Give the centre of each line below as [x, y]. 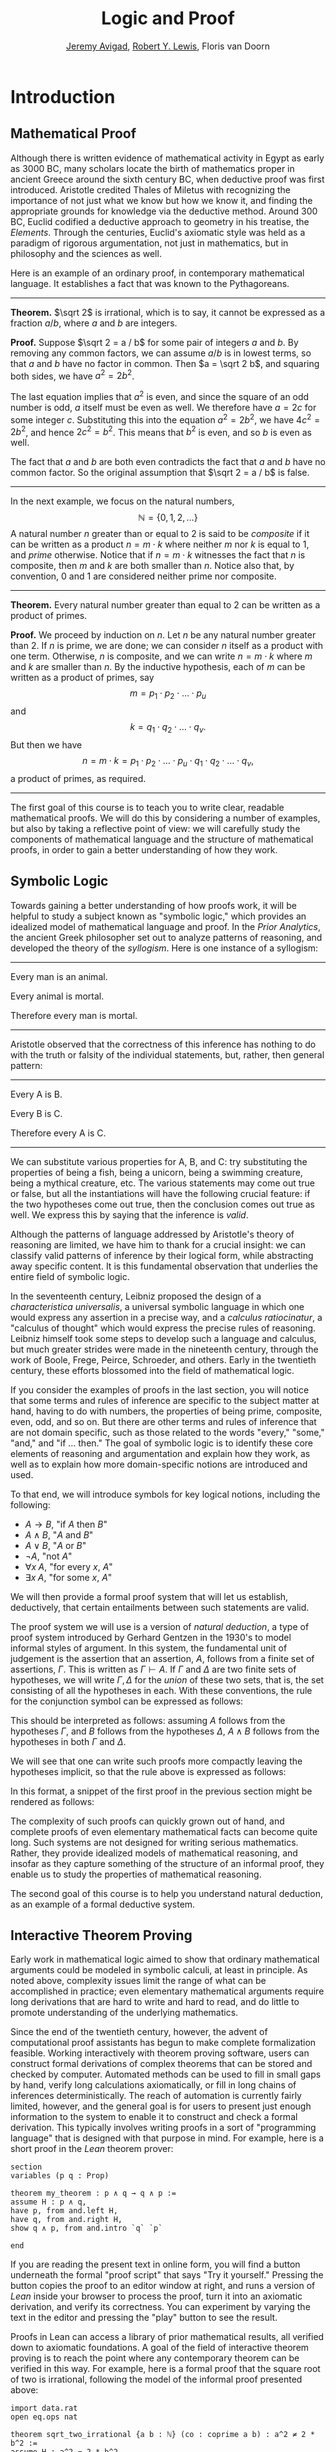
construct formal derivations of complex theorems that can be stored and [161, 2064]
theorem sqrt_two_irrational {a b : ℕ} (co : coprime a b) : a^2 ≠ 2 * [162, 2435]
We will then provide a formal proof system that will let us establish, [149, 1596]
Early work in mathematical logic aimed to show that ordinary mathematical [165, 1959]
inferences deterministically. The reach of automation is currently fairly [156, 2096]
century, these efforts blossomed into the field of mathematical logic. [152, 1370]
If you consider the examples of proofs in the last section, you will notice [160, 1389]
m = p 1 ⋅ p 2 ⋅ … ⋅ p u [168, 694]
